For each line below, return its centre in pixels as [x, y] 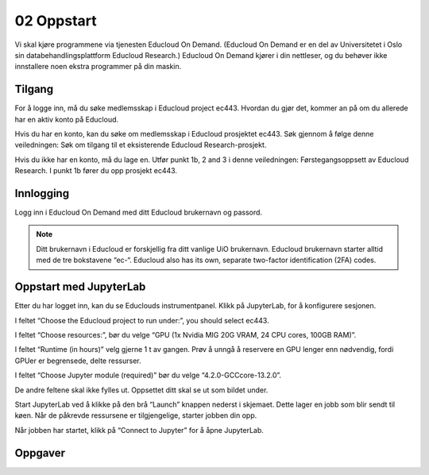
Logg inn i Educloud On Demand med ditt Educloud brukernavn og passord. [138, 212]
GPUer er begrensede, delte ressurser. [78, 361]
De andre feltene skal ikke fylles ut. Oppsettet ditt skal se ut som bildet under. [141, 390]
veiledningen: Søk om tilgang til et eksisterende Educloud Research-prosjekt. [141, 145]
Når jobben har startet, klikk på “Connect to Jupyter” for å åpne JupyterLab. [139, 430]
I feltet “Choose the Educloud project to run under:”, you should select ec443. [142, 320]
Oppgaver [40, 453]
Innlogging [42, 193]
